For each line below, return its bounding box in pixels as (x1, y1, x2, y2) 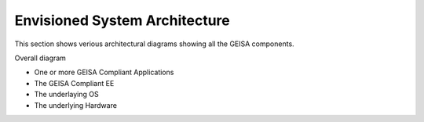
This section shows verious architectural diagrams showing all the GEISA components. (14, 39, 294, 48)
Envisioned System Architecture (14, 12, 231, 29)
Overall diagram (14, 53, 67, 63)
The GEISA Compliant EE (34, 78, 115, 88)
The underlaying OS (34, 90, 99, 99)
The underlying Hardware (34, 100, 118, 109)
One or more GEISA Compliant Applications (34, 67, 174, 77)
